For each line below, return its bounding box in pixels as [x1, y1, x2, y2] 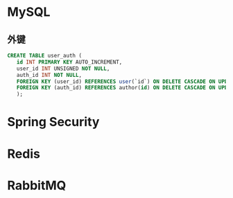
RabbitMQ [7, 177, 67, 193]
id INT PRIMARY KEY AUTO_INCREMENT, [16, 58, 123, 66]
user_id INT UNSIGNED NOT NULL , [16, 65, 110, 72]
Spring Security [7, 114, 100, 130]
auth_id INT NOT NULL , [16, 71, 82, 78]
